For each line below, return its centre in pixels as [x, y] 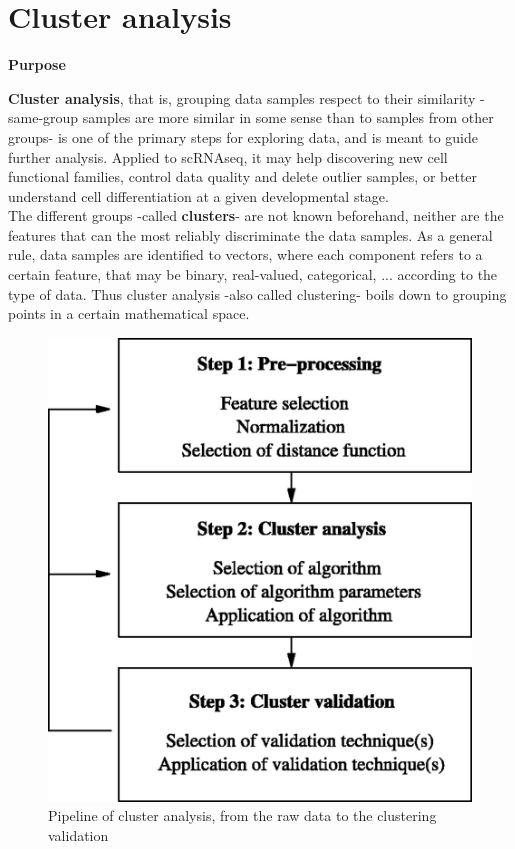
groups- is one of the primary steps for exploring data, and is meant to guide [243, 136]
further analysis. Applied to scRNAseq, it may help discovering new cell [228, 156]
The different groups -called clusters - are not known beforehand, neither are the [256, 215]
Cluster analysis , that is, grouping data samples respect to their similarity [242, 97]
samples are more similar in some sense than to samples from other [288, 117]
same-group [43, 117]
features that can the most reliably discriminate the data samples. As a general [250, 234]
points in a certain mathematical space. [129, 313]
